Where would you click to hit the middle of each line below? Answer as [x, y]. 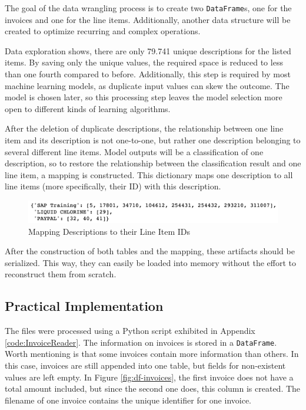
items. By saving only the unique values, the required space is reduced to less [144, 62]
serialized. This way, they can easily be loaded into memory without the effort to [150, 262]
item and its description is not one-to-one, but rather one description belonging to [153, 140]
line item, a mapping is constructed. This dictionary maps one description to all [149, 174]
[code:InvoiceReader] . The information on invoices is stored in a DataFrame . [141, 342]
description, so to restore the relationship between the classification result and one [153, 163]
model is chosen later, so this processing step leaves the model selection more [144, 97]
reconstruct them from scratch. [61, 274]
